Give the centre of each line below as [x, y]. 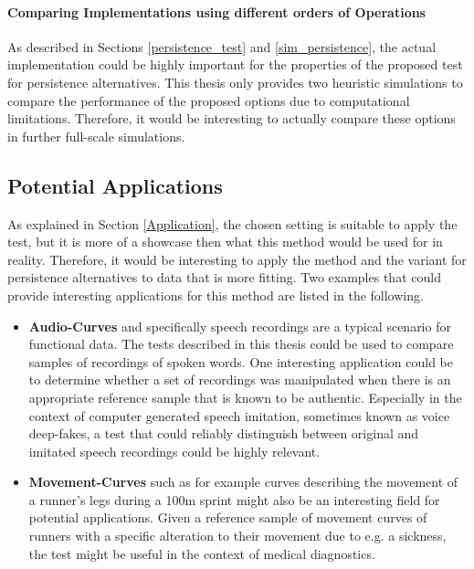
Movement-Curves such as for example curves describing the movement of [243, 482]
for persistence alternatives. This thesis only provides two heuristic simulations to [235, 82]
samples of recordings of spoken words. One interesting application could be [241, 361]
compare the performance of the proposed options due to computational [209, 100]
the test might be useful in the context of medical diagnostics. [202, 553]
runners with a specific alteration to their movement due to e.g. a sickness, [237, 536]
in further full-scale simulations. [96, 136]
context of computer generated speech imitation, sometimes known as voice [239, 415]
